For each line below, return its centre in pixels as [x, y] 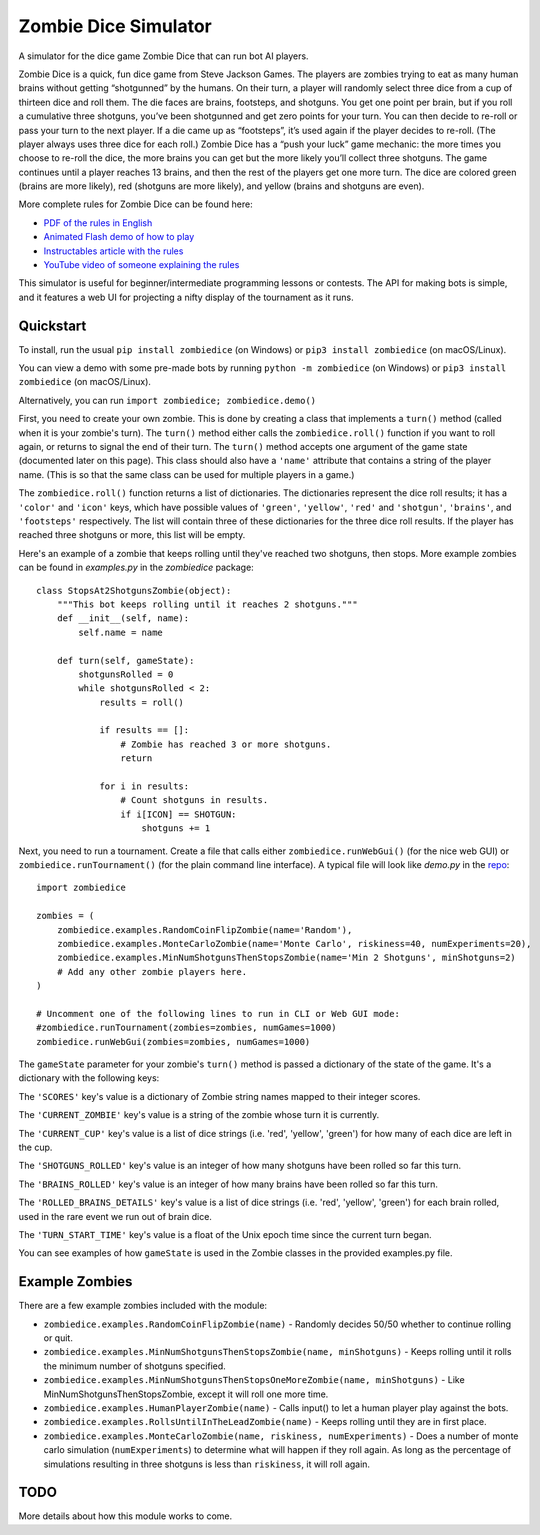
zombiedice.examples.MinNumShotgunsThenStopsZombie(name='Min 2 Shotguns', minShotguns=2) [286, 958]
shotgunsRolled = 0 [126, 674]
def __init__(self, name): [123, 618]
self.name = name [121, 632]
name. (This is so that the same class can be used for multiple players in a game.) [186, 474]
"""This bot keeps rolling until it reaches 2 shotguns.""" [207, 604]
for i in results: [144, 786]
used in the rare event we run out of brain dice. [115, 1216]
